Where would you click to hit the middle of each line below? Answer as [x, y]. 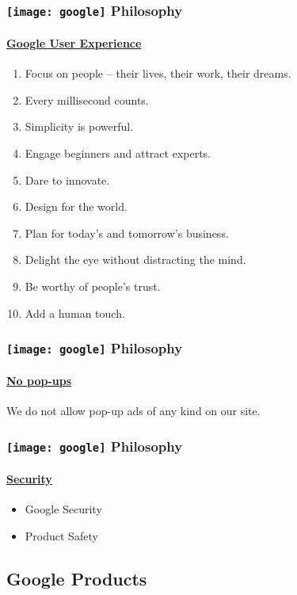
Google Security [63, 509]
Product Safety [61, 535]
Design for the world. [76, 206]
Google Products [77, 578]
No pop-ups [39, 381]
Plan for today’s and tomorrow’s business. [127, 233]
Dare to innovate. [67, 179]
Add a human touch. [75, 313]
